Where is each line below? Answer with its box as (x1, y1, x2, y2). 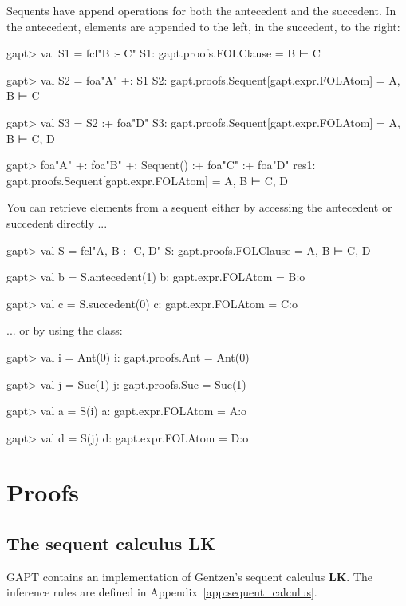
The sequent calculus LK (6, 531, 215, 556)
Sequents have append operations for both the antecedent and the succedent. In (6, 2, 396, 18)
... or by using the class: (6, 322, 123, 339)
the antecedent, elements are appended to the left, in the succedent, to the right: (6, 18, 400, 34)
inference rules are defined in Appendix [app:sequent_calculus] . (6, 584, 317, 600)
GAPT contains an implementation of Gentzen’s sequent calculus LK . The (6, 568, 372, 584)
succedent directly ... (6, 214, 108, 231)
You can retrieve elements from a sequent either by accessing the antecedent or (6, 199, 392, 216)
